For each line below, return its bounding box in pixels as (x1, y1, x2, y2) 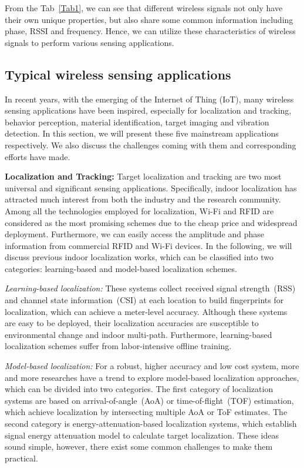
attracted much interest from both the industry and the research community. (5, 193, 281, 205)
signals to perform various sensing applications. (5, 36, 174, 48)
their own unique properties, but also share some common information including (5, 13, 293, 25)
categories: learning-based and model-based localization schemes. (5, 262, 237, 274)
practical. (5, 452, 38, 464)
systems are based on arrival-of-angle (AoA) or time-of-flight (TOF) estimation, (5, 394, 294, 406)
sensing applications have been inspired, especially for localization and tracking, (5, 104, 292, 117)
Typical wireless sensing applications (5, 65, 231, 83)
